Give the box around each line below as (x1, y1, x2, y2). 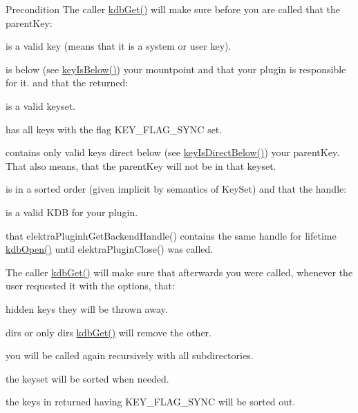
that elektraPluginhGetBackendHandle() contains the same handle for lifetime (6, 228, 337, 242)
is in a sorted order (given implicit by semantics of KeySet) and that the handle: (6, 182, 347, 196)
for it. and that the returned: (6, 75, 129, 90)
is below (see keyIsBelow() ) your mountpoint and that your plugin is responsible (6, 61, 346, 76)
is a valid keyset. (6, 98, 76, 113)
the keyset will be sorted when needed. (6, 371, 169, 385)
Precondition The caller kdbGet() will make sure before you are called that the (6, 2, 340, 16)
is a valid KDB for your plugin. (6, 204, 138, 219)
